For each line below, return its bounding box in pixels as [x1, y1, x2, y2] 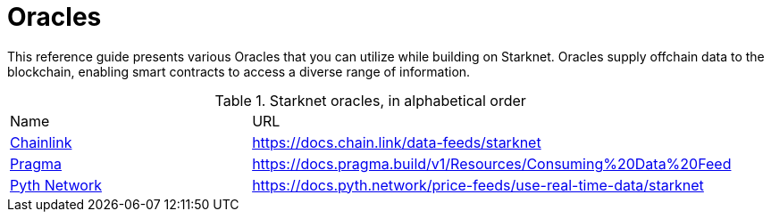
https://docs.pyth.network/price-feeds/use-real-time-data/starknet [252, 175, 704, 194]
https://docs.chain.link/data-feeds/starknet [252, 133, 541, 151]
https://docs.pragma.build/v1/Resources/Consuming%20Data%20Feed [252, 154, 732, 173]
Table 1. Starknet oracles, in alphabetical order [214, 91, 526, 109]
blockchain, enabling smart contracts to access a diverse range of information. [7, 63, 471, 79]
